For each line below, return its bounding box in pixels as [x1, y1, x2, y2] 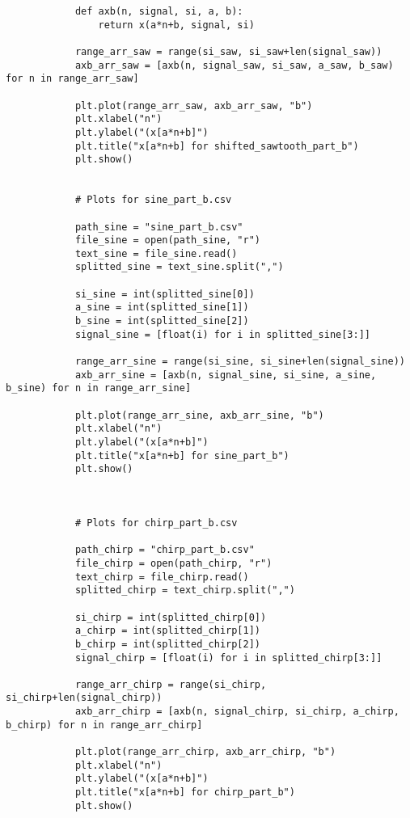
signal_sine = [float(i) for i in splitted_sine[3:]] [74, 328, 371, 340]
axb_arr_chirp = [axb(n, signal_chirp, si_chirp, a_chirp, [74, 706, 399, 718]
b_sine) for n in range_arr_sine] [6, 382, 192, 394]
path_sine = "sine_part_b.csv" [74, 221, 243, 233]
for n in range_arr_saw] [6, 73, 139, 85]
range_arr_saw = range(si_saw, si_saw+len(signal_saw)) [74, 45, 383, 57]
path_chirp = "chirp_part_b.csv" [74, 544, 255, 556]
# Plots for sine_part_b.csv [74, 194, 232, 206]
